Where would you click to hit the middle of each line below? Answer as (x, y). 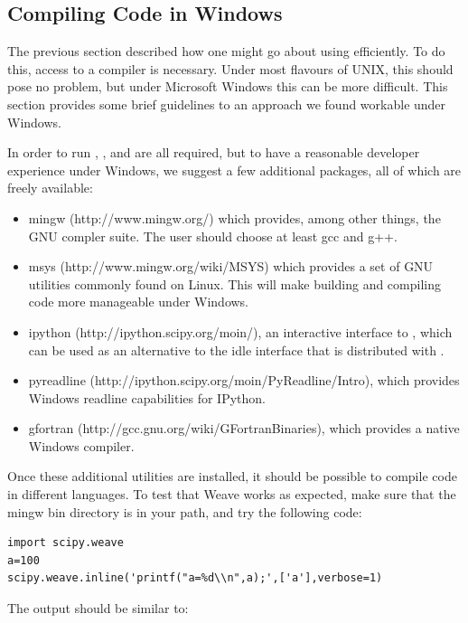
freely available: (50, 188)
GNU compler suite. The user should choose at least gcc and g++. (213, 236)
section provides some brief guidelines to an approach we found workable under (227, 104)
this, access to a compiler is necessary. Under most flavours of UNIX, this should (230, 68)
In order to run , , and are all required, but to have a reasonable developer (214, 152)
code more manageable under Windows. (139, 302)
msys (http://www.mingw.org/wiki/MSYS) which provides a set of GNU (231, 266)
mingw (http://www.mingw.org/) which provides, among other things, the (234, 217)
